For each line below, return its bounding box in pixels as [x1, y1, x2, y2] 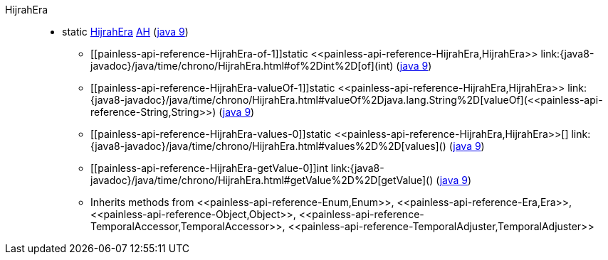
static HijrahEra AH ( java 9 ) [62, 26, 189, 38]
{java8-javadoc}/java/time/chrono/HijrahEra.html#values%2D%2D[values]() [90, 140, 446, 152]
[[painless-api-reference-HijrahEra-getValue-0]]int [90, 162, 328, 174]
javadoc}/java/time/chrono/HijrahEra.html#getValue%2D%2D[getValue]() [90, 174, 434, 186]
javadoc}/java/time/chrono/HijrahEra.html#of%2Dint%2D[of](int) [90, 60, 394, 72]
